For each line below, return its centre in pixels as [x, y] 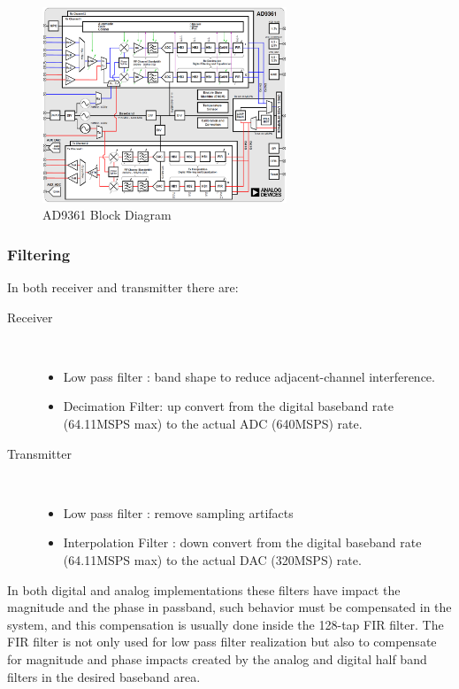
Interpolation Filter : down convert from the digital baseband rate [242, 542]
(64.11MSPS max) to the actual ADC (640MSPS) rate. [213, 424]
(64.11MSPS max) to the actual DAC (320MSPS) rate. [212, 560]
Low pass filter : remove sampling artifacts [178, 512]
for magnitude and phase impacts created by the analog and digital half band [217, 659]
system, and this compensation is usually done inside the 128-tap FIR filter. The [226, 624]
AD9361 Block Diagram [107, 215]
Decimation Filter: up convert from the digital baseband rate [228, 406]
